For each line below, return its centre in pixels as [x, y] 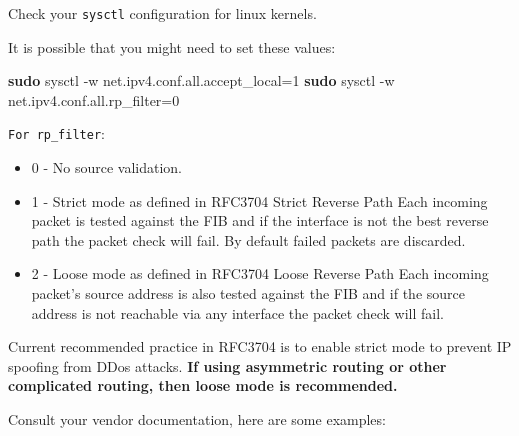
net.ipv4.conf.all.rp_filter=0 [94, 99]
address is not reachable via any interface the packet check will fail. [237, 312]
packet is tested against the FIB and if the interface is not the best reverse [260, 220]
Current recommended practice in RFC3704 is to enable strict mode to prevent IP [260, 346]
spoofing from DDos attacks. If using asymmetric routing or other [227, 365]
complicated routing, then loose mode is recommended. [203, 385]
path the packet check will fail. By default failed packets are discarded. [248, 239]
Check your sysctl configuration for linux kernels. [162, 13]
